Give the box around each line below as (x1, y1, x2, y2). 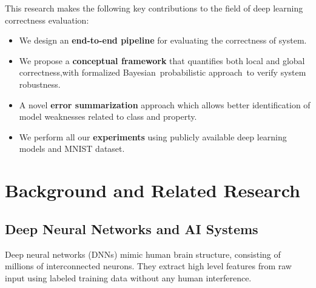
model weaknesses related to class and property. (19, 110, 197, 123)
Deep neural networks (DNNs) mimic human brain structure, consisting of (5, 247, 281, 260)
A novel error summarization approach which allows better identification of (19, 98, 311, 111)
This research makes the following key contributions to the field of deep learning (5, 2, 303, 14)
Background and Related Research (5, 178, 301, 203)
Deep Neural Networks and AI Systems (5, 219, 258, 238)
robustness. (19, 77, 61, 90)
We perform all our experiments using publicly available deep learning (19, 130, 287, 143)
